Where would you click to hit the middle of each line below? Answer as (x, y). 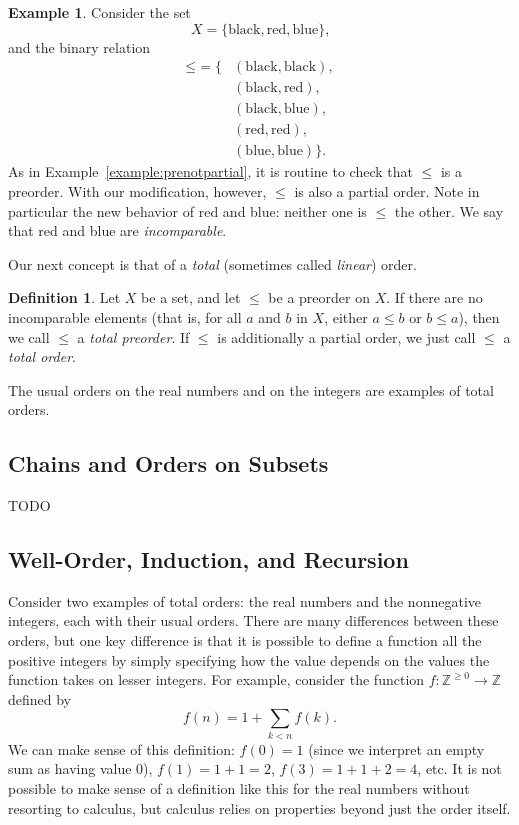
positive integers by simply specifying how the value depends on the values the (249, 659)
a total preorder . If (133, 336)
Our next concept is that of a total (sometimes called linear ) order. (212, 263)
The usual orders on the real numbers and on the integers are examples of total (251, 389)
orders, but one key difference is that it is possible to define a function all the (245, 640)
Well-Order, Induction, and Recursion (208, 559)
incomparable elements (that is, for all (125, 316)
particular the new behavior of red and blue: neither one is (187, 210)
